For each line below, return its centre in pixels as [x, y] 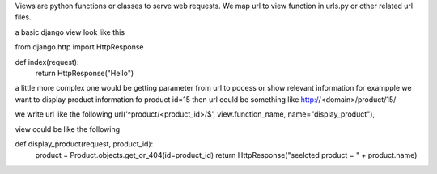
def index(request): [47, 62]
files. [23, 17]
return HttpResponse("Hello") [85, 73]
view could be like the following [68, 129]
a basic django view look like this [70, 32]
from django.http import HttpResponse [79, 47]
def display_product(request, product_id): [84, 144]
